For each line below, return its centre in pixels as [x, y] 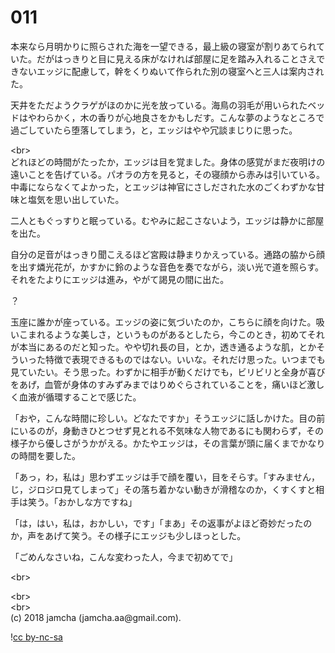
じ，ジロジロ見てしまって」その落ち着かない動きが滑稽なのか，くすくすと [163, 489]
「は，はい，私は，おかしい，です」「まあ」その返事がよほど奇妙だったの [161, 523]
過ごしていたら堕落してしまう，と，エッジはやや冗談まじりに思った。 [154, 130]
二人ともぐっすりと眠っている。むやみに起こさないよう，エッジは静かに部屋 [167, 220]
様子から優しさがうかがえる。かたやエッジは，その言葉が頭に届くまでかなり [168, 443]
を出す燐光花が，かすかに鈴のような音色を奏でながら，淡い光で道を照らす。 [167, 267]
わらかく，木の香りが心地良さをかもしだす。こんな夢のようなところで [180, 117]
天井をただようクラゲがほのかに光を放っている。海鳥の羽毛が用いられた [159, 105]
